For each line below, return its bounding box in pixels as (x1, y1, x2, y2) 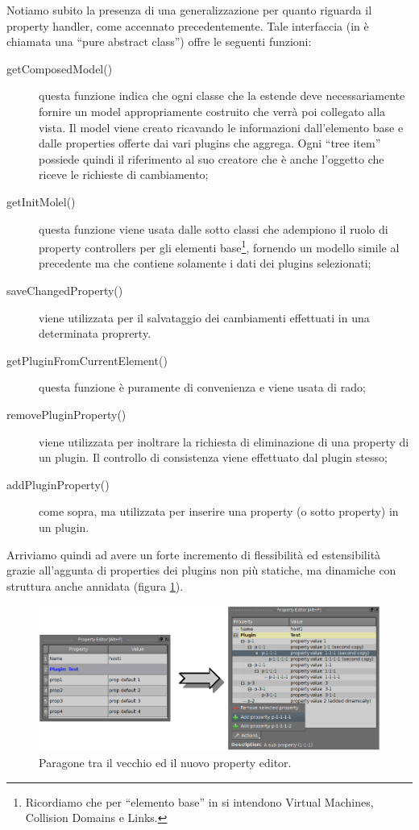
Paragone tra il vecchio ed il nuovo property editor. (39, 754, 292, 771)
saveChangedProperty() (6, 281, 123, 298)
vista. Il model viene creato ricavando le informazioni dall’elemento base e (39, 118, 404, 135)
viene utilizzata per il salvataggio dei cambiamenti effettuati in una (39, 309, 370, 326)
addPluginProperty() (6, 475, 110, 492)
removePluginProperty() (6, 405, 127, 422)
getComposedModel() (6, 60, 113, 77)
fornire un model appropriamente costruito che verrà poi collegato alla (39, 102, 386, 119)
